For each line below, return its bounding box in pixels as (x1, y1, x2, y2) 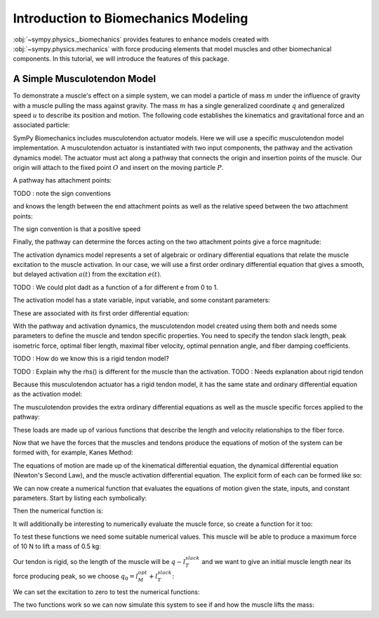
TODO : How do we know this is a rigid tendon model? (13, 355, 170, 363)
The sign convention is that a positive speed (13, 225, 141, 233)
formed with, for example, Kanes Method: (13, 448, 133, 456)
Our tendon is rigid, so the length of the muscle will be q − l (13, 557, 186, 565)
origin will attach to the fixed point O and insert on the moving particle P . (13, 163, 224, 171)
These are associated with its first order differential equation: (13, 309, 189, 317)
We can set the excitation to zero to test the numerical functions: (13, 588, 200, 596)
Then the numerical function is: (13, 506, 103, 515)
